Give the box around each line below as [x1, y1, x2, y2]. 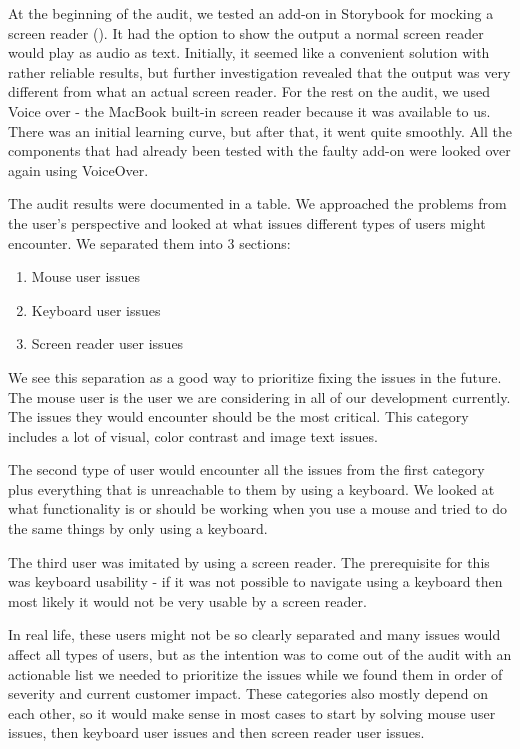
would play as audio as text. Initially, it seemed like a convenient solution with [8, 42, 490, 63]
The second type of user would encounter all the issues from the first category [8, 459, 485, 480]
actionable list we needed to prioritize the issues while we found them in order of [8, 663, 503, 684]
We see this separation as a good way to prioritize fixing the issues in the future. [8, 366, 502, 387]
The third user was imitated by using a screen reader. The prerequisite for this [8, 551, 490, 572]
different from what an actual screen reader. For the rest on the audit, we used [8, 81, 491, 102]
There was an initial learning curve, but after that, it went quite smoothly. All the [8, 120, 512, 141]
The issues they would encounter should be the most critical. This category [8, 406, 469, 427]
